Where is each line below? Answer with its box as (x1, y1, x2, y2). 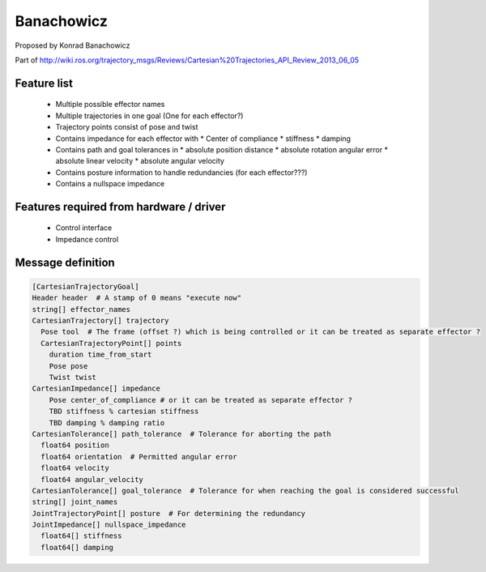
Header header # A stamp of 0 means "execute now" (32, 293, 242, 303)
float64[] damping (40, 543, 113, 552)
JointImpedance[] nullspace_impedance (32, 520, 186, 530)
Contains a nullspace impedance (55, 179, 165, 189)
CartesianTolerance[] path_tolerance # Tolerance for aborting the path (32, 429, 331, 438)
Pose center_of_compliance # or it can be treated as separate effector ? (49, 395, 352, 404)
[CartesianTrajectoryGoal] (32, 282, 139, 291)
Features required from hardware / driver (15, 199, 226, 214)
